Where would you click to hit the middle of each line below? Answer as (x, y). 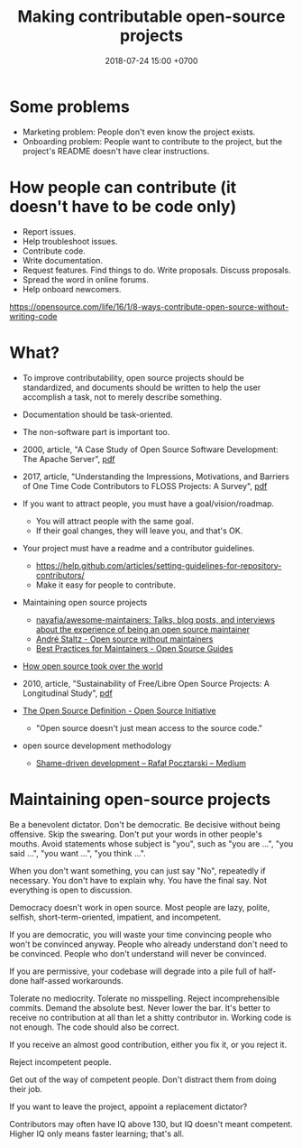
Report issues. (49, 231)
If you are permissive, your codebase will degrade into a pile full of (133, 971)
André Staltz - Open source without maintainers (124, 639)
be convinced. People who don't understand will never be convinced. (138, 953)
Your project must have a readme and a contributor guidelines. (138, 548)
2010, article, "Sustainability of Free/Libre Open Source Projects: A (146, 683)
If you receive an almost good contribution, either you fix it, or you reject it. (148, 1044)
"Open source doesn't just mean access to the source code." (149, 727)
